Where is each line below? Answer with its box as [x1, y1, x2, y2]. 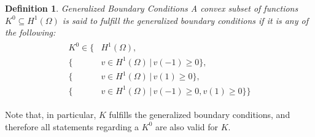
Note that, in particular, [5, 108, 96, 120]
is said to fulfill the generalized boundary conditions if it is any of [62, 14, 308, 26]
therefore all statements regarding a [5, 120, 139, 133]
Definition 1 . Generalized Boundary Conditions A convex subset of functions [5, 2, 298, 14]
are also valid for [155, 120, 219, 133]
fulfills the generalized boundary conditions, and [109, 108, 290, 120]
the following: [5, 26, 56, 39]
